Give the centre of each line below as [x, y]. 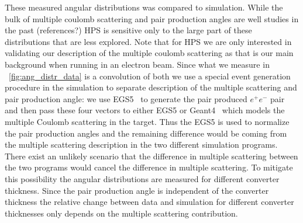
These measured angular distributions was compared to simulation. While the [144, 7]
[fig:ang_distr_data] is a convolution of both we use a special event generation [150, 76]
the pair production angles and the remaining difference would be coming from [146, 133]
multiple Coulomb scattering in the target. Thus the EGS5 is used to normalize [147, 121]
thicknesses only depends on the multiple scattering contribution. [121, 213]
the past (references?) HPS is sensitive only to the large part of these [128, 30]
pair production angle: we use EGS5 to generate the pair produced [126, 98]
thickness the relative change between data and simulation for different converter [149, 202]
